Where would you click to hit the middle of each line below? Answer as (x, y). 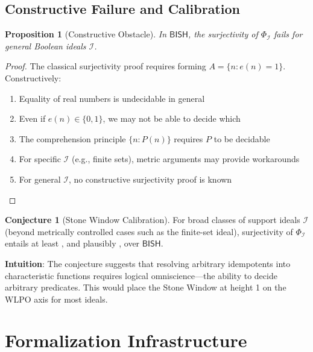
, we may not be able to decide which (172, 118)
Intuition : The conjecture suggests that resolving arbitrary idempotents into (148, 263)
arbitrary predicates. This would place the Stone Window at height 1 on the (146, 287)
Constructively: (33, 77)
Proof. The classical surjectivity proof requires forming (106, 66)
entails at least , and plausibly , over (72, 243)
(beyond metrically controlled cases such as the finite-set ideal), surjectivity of (149, 231)
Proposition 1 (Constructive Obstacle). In (86, 34)
